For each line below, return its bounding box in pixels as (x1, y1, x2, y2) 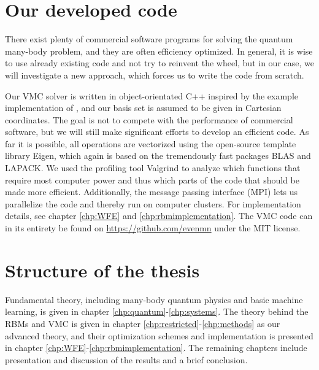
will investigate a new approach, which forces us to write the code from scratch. (5, 68, 304, 81)
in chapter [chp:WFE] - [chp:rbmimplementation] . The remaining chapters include (5, 341, 307, 354)
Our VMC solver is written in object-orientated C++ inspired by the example (5, 89, 298, 102)
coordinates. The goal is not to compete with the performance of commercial (5, 113, 293, 126)
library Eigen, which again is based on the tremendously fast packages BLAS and (5, 149, 311, 162)
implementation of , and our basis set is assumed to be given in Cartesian (5, 101, 282, 114)
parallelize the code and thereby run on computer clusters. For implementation (5, 197, 301, 210)
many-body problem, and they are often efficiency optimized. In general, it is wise (5, 44, 313, 57)
